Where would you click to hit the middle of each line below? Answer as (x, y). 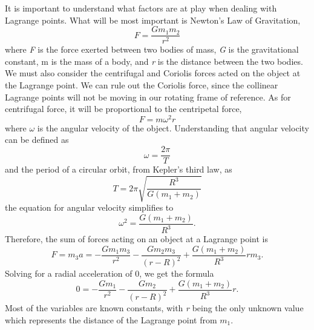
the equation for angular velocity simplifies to (89, 207)
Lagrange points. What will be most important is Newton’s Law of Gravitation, (153, 20)
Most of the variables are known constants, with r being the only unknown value (154, 308)
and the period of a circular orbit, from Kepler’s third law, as (119, 169)
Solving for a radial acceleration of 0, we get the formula (110, 273)
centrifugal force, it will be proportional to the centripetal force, (123, 109)
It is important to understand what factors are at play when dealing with (141, 8)
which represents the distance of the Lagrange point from (111, 319)
